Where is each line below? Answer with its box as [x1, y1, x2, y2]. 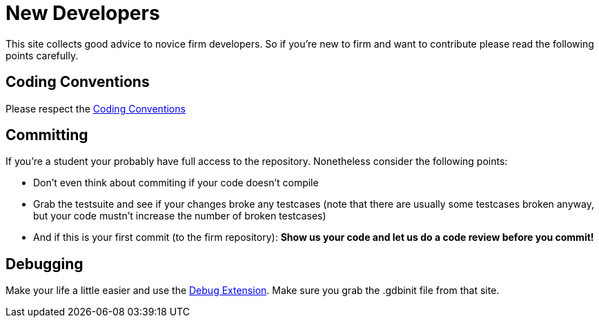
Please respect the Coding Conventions [6, 102, 186, 115]
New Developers [6, 1, 160, 25]
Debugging [6, 255, 84, 273]
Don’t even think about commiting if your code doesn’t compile [33, 177, 319, 189]
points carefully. [6, 49, 79, 61]
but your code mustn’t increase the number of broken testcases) [33, 210, 326, 222]
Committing [6, 126, 88, 144]
